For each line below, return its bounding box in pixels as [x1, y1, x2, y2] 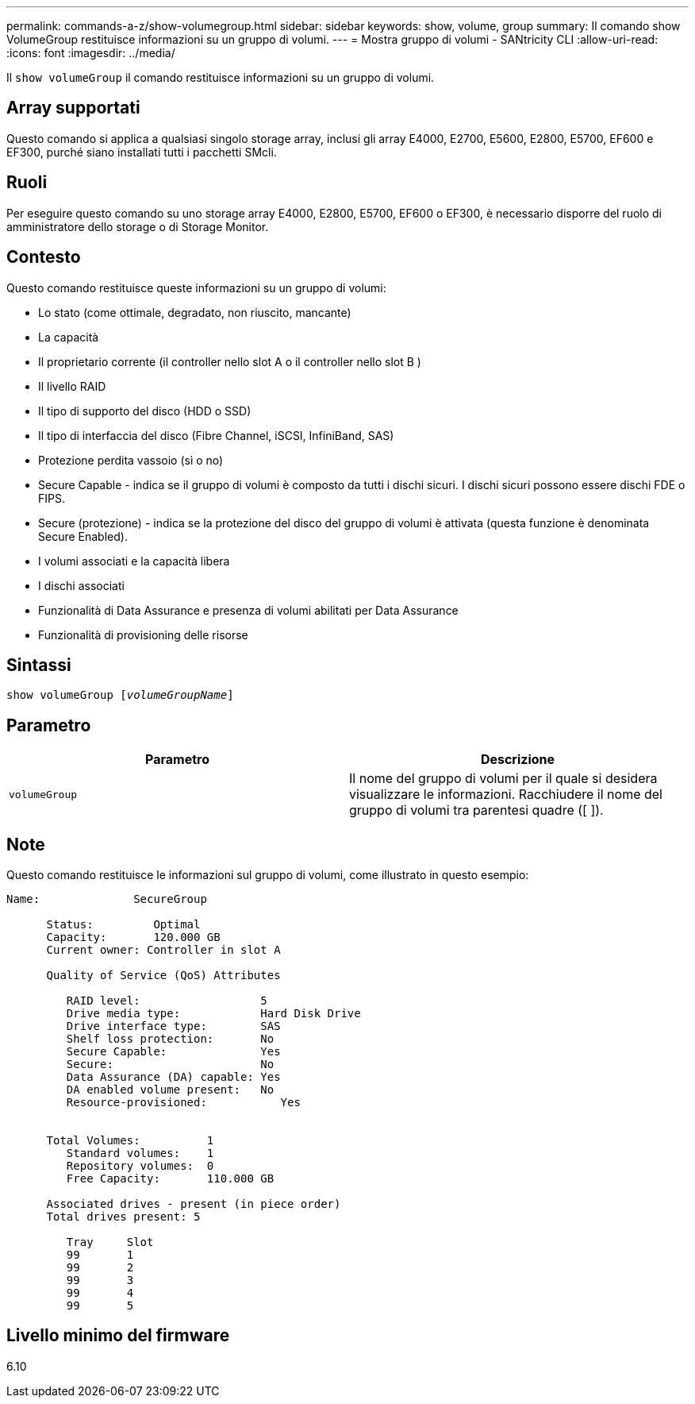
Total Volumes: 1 [46, 1134, 214, 1147]
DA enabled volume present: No [66, 1083, 275, 1097]
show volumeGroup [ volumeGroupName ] [6, 688, 234, 702]
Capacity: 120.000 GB [46, 931, 221, 944]
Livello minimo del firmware [6, 1325, 230, 1346]
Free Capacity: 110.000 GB [66, 1172, 275, 1186]
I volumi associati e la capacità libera [38, 553, 230, 568]
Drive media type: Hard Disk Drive [66, 1007, 361, 1020]
